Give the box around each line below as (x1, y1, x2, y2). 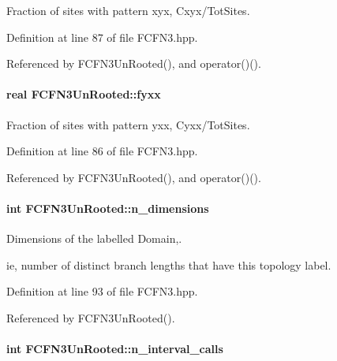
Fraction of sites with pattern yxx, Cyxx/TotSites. (6, 116, 250, 132)
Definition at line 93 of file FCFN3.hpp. (6, 283, 198, 300)
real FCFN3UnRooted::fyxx (6, 86, 161, 102)
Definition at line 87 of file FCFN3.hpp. (6, 28, 198, 45)
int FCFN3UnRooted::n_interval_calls (6, 341, 223, 357)
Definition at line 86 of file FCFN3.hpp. (6, 143, 198, 159)
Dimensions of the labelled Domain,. (6, 230, 182, 247)
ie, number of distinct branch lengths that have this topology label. (6, 256, 331, 273)
